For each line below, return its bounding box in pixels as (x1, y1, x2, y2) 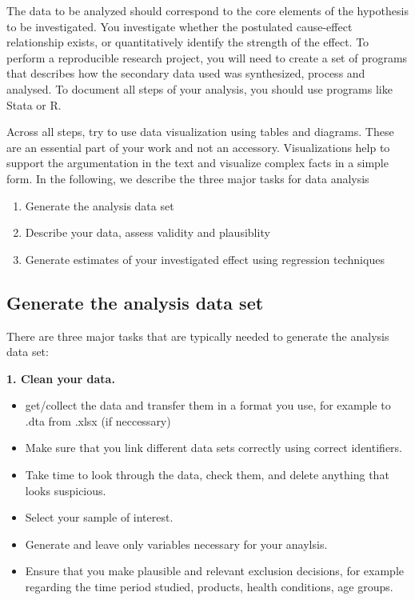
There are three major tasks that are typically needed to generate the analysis (6, 327, 389, 344)
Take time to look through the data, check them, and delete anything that (25, 466, 389, 483)
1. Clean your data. (6, 370, 115, 386)
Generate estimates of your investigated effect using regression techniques (25, 250, 385, 267)
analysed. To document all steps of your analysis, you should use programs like (6, 80, 393, 97)
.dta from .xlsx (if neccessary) (25, 412, 171, 429)
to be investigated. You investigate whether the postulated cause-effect (6, 18, 353, 34)
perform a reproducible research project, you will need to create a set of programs (6, 49, 408, 66)
